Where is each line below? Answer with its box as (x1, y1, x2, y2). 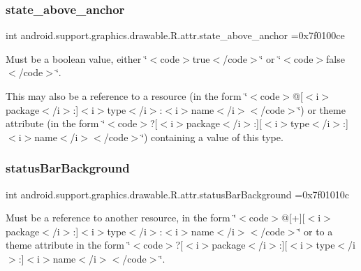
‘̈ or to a (297, 224, 333, 238)
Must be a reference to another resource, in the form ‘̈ (6, 210, 237, 225)
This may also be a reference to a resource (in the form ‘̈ (6, 89, 248, 103)
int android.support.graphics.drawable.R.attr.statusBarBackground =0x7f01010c (6, 186, 350, 201)
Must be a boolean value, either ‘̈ (6, 51, 147, 66)
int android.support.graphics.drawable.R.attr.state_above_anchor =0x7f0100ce (6, 28, 345, 43)
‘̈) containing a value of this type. (141, 129, 283, 144)
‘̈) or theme (297, 102, 346, 117)
